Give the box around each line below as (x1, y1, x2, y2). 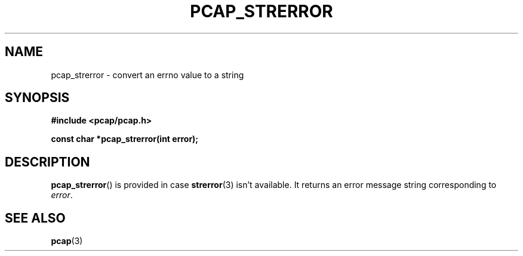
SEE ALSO (5, 210, 66, 226)
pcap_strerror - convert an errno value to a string (51, 69, 244, 80)
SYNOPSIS (5, 90, 70, 106)
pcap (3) (51, 236, 83, 246)
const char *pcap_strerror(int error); (51, 134, 199, 144)
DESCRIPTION (5, 154, 90, 169)
